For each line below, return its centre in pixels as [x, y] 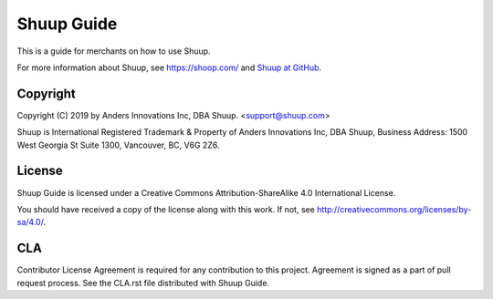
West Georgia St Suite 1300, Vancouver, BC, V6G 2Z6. [118, 145]
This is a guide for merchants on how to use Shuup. [114, 51]
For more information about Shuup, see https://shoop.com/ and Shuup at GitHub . [169, 67]
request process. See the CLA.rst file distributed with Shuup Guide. [143, 283]
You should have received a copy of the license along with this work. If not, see [166, 209]
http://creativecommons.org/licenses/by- [394, 209]
